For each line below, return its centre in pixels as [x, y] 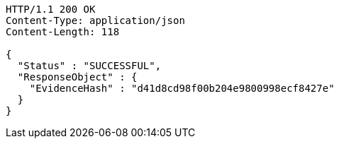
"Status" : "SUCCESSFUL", [89, 66]
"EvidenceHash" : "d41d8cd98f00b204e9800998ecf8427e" [182, 88]
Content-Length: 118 [63, 32]
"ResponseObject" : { [77, 77]
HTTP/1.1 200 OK [51, 9]
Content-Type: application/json [95, 20]
